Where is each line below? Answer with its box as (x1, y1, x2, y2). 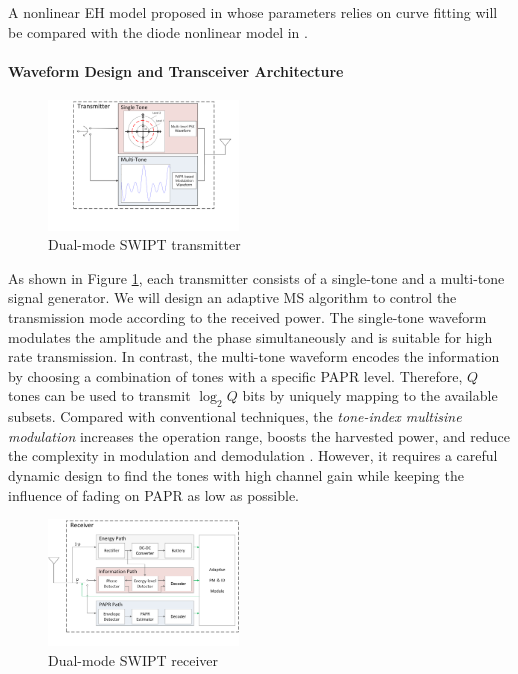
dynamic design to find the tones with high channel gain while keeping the (8, 464, 464, 485)
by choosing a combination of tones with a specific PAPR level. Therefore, (8, 365, 463, 386)
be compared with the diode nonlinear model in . (8, 21, 308, 42)
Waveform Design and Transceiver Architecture (8, 60, 344, 81)
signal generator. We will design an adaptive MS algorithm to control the (8, 287, 457, 308)
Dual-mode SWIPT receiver (48, 649, 219, 670)
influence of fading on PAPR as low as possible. (8, 484, 300, 505)
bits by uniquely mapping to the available (242, 385, 498, 406)
